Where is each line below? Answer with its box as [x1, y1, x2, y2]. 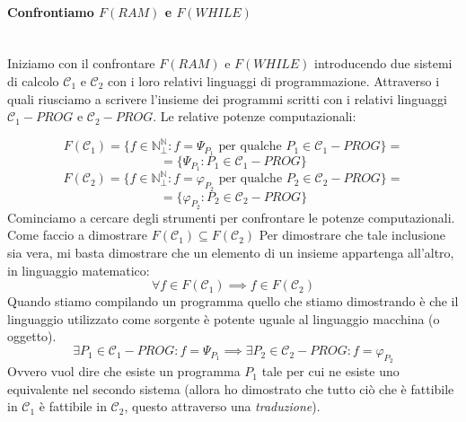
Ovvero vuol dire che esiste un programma [7, 362, 241, 381]
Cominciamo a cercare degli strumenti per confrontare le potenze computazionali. [7, 207, 455, 226]
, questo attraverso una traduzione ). [124, 397, 321, 416]
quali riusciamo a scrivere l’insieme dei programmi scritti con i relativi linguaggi [7, 89, 447, 108]
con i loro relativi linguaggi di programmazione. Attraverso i [108, 71, 440, 90]
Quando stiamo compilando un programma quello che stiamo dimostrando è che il [7, 292, 459, 311]
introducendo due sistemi [314, 54, 453, 73]
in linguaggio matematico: [7, 260, 150, 279]
